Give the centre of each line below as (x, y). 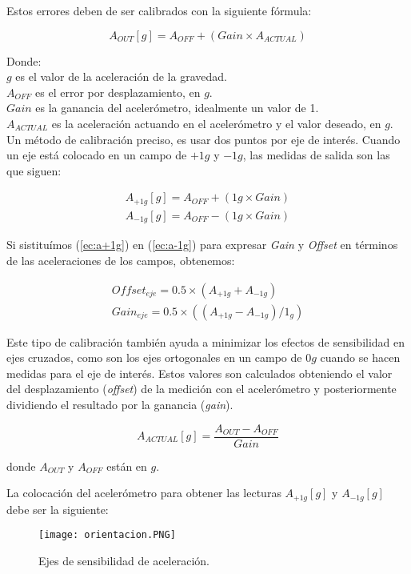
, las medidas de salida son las (316, 155)
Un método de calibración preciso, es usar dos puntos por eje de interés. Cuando (204, 139)
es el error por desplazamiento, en (118, 92)
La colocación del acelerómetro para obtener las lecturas (144, 493)
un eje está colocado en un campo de (97, 155)
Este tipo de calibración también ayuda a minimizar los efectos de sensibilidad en (206, 341)
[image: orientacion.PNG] (107, 535)
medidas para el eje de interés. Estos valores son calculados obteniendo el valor (200, 373)
